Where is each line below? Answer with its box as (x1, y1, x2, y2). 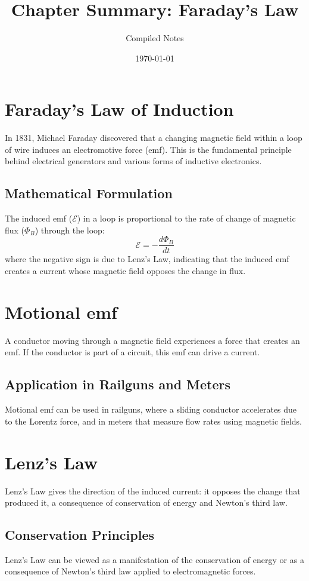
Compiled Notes (126, 32, 184, 44)
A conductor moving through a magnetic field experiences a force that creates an (5, 334, 300, 346)
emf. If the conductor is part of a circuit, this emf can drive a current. (5, 346, 260, 358)
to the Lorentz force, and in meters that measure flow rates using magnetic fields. (5, 414, 302, 427)
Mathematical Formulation (5, 184, 173, 202)
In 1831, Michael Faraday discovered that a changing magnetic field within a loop (5, 131, 302, 144)
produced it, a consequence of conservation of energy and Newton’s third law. (5, 496, 288, 509)
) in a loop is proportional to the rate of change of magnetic (77, 212, 296, 225)
